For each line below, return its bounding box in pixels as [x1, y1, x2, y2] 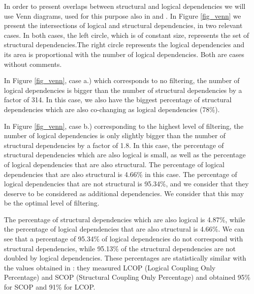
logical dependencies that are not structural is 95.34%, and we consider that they [4, 178, 249, 189]
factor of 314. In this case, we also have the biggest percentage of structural [4, 94, 232, 105]
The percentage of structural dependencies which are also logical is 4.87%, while [4, 214, 246, 224]
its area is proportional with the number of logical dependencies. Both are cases [4, 49, 245, 59]
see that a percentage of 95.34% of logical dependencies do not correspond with [4, 234, 243, 244]
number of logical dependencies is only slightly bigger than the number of [4, 130, 225, 141]
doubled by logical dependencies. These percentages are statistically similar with [4, 253, 247, 263]
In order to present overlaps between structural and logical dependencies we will [4, 1, 246, 11]
